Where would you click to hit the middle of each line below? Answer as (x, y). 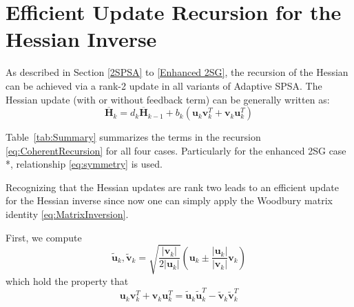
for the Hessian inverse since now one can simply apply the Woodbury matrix (169, 200)
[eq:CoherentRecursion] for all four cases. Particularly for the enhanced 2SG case (176, 150)
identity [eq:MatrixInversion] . (67, 214)
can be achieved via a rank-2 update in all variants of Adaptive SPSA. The (164, 85)
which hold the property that (67, 280)
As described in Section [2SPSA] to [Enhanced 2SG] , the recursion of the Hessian (177, 72)
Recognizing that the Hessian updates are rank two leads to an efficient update (172, 187)
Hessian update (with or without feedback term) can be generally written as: (168, 99)
